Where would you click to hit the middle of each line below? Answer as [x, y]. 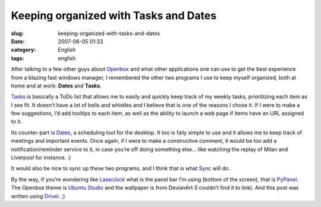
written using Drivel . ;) [38, 196]
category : [23, 50]
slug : [17, 33]
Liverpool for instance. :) [41, 158]
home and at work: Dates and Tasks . [56, 86]
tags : [18, 58]
